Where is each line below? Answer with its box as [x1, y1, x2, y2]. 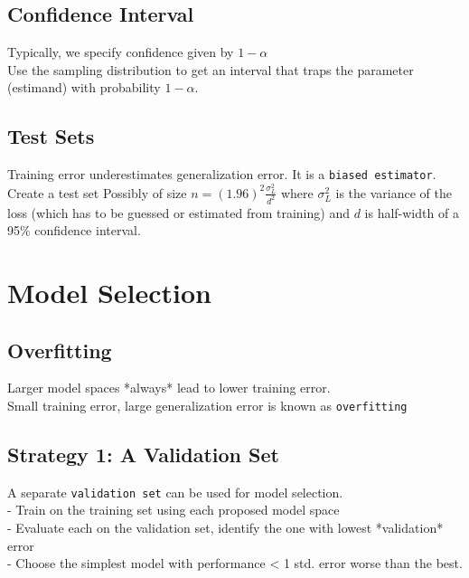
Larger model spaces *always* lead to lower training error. [7, 378, 331, 397]
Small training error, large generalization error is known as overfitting [7, 395, 408, 414]
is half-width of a [364, 203, 459, 222]
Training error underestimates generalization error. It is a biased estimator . [7, 165, 436, 184]
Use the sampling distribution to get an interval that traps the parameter [7, 60, 414, 79]
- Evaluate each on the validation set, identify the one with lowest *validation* [7, 518, 444, 537]
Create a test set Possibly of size [7, 183, 187, 202]
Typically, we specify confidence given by [7, 43, 234, 62]
